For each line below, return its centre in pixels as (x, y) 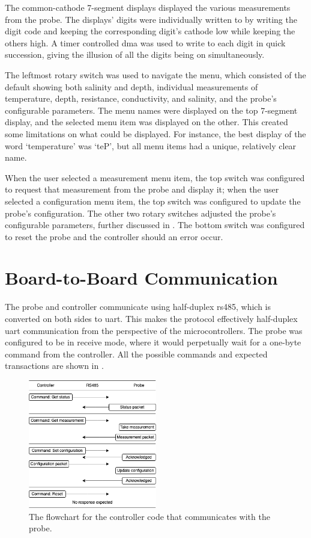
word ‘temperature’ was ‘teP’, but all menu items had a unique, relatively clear (151, 145)
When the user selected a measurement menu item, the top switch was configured (155, 177)
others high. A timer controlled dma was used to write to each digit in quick (145, 42)
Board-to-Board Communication (141, 278)
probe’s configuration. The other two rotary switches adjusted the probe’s (140, 213)
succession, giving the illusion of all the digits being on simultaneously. (135, 54)
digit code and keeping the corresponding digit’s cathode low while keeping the (150, 31)
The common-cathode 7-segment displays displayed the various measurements (148, 7)
